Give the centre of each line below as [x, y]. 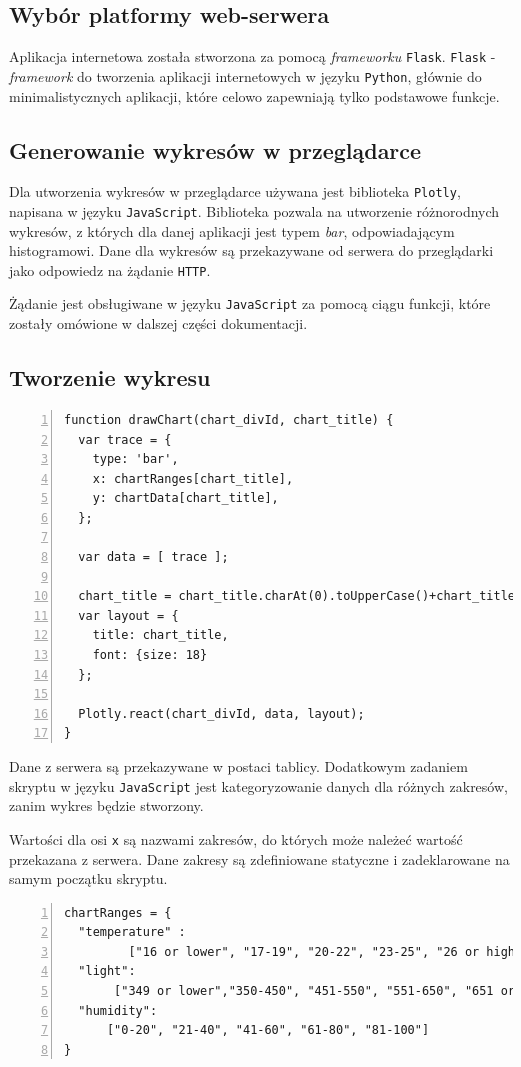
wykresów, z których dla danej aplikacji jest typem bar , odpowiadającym [232, 230]
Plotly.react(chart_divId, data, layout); [221, 713]
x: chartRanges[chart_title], [193, 478]
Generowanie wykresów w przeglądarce [215, 149]
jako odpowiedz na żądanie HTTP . [110, 269]
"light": [107, 971]
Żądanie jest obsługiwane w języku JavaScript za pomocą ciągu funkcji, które [250, 303]
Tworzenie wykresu [110, 377]
